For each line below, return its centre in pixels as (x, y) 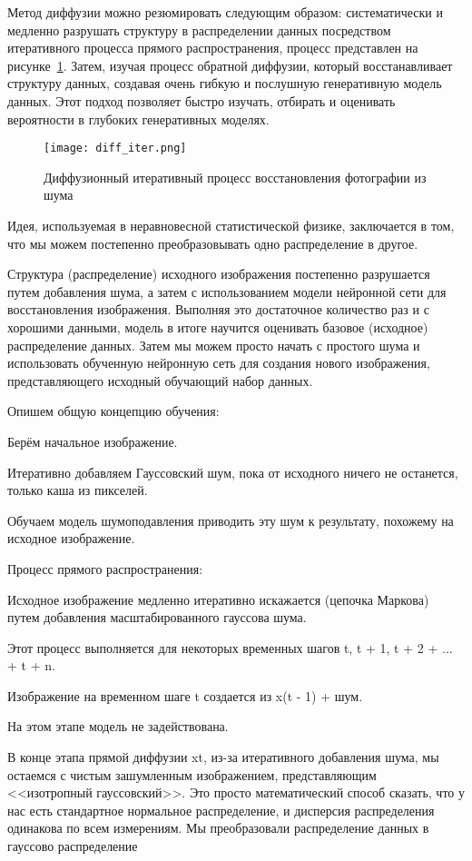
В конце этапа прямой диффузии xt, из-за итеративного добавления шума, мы (223, 757)
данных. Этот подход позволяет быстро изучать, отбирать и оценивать (202, 100)
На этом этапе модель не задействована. (118, 726)
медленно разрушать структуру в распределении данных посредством (199, 30)
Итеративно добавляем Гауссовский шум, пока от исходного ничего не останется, (233, 472)
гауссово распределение (73, 846)
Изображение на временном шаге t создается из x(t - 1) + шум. (185, 695)
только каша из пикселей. (78, 490)
